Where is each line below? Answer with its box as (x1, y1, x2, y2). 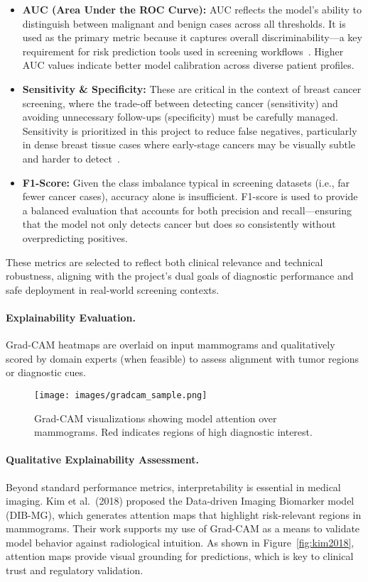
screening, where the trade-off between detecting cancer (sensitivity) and (22, 95, 338, 110)
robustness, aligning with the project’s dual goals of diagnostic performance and (6, 268, 354, 283)
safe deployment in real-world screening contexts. (6, 282, 220, 297)
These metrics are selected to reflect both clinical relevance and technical (6, 254, 323, 269)
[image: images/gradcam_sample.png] (34, 390, 207, 400)
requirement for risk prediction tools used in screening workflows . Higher (22, 43, 344, 58)
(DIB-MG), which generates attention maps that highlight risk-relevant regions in (6, 507, 362, 522)
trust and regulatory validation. (6, 563, 144, 578)
